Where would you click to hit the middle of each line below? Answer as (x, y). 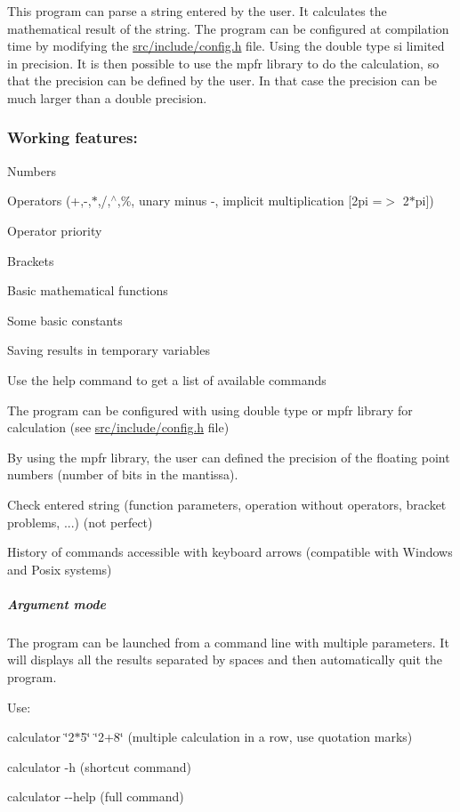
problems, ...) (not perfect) (80, 522)
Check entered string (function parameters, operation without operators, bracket (227, 504)
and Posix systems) (60, 569)
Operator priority (55, 230)
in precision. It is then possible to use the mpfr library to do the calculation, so (223, 63)
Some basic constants (65, 320)
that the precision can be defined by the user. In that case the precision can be (222, 80)
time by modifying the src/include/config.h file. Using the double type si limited (226, 46)
